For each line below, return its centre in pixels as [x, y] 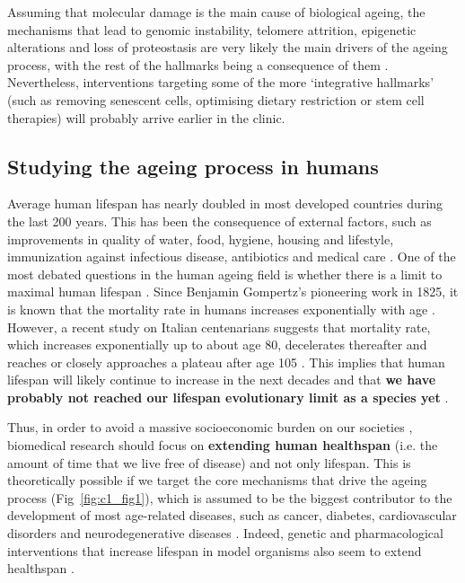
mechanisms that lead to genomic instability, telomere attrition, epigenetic [212, 29]
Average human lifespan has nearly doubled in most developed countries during [225, 203]
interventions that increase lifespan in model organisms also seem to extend [215, 550]
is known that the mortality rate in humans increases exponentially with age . [221, 309]
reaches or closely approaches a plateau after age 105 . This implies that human [226, 362]
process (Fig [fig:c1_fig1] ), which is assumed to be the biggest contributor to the [230, 497]
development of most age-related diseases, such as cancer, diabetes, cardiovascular [232, 515]
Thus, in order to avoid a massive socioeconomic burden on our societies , [210, 427]
